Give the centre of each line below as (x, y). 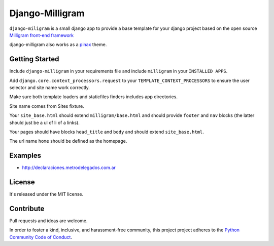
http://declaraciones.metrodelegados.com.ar (69, 168)
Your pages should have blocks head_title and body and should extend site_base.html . (107, 132)
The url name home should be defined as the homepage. (68, 141)
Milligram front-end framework (41, 35)
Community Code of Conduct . (41, 237)
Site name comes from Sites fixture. (47, 106)
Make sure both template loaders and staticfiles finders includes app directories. (93, 97)
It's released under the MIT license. (46, 194)
